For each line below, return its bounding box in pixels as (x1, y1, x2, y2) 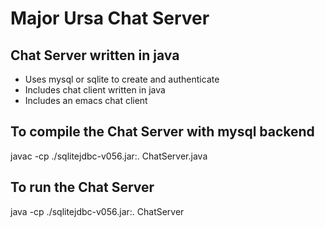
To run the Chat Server (10, 179, 155, 196)
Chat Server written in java (10, 47, 180, 64)
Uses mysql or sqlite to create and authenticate (24, 73, 220, 85)
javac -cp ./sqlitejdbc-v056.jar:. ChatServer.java (10, 150, 208, 162)
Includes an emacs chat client (24, 95, 148, 106)
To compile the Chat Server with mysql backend (10, 123, 315, 141)
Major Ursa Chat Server (10, 7, 210, 30)
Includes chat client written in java (24, 84, 166, 96)
